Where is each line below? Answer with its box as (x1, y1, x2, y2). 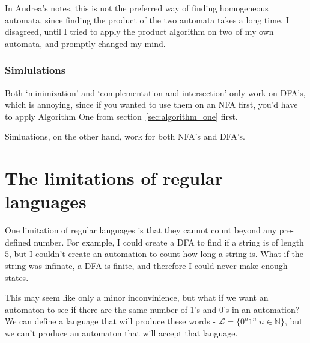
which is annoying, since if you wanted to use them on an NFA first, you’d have (5, 98, 298, 111)
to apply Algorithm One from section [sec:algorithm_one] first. (5, 110, 238, 122)
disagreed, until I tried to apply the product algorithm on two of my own (5, 25, 274, 38)
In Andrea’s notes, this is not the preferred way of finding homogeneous (5, 2, 269, 14)
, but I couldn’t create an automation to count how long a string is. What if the (9, 247, 303, 260)
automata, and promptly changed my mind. (5, 37, 166, 49)
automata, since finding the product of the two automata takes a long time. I (5, 13, 289, 26)
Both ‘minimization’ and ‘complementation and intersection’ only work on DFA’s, (5, 86, 306, 99)
